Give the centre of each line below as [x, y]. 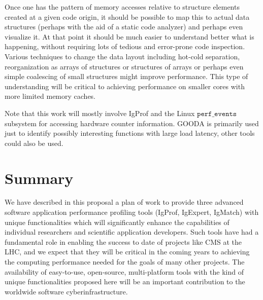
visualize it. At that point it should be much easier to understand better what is [129, 36]
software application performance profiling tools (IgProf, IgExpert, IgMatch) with [132, 212]
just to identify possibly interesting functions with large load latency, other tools [130, 133]
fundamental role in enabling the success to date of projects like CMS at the [123, 241]
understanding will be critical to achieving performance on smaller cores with [125, 86]
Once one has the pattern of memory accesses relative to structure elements [122, 7]
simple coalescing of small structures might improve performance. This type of [126, 76]
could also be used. [34, 143]
